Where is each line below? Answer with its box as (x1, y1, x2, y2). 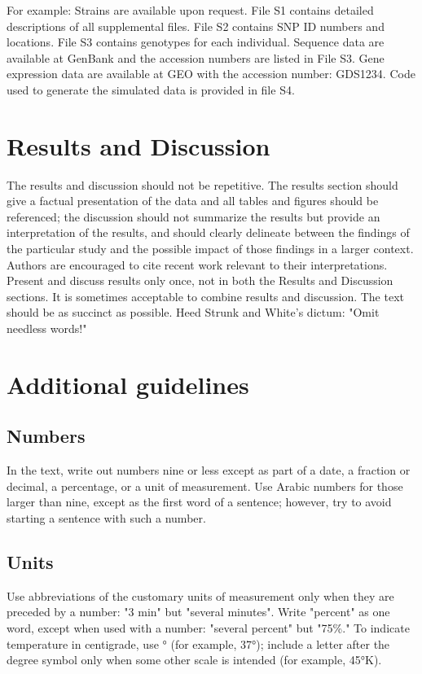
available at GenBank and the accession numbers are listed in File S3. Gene (7, 49, 385, 66)
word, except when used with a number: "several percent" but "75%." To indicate (7, 619, 410, 636)
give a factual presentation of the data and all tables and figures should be (7, 192, 379, 209)
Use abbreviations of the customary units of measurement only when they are (7, 587, 394, 604)
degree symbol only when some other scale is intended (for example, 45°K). (7, 651, 382, 668)
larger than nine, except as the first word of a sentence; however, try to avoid (7, 493, 392, 510)
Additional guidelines (7, 367, 249, 400)
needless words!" (7, 320, 87, 337)
